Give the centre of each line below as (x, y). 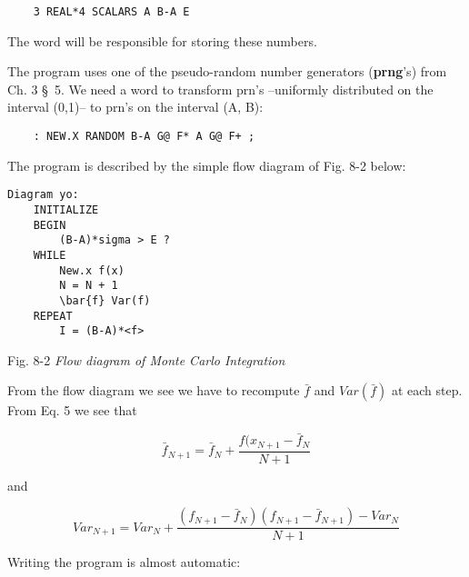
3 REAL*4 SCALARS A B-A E (111, 12)
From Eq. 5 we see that (72, 410)
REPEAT (53, 316)
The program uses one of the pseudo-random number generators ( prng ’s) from (227, 71)
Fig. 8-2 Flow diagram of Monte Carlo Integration (146, 359)
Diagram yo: (43, 195)
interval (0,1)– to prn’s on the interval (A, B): (135, 107)
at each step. (427, 390)
